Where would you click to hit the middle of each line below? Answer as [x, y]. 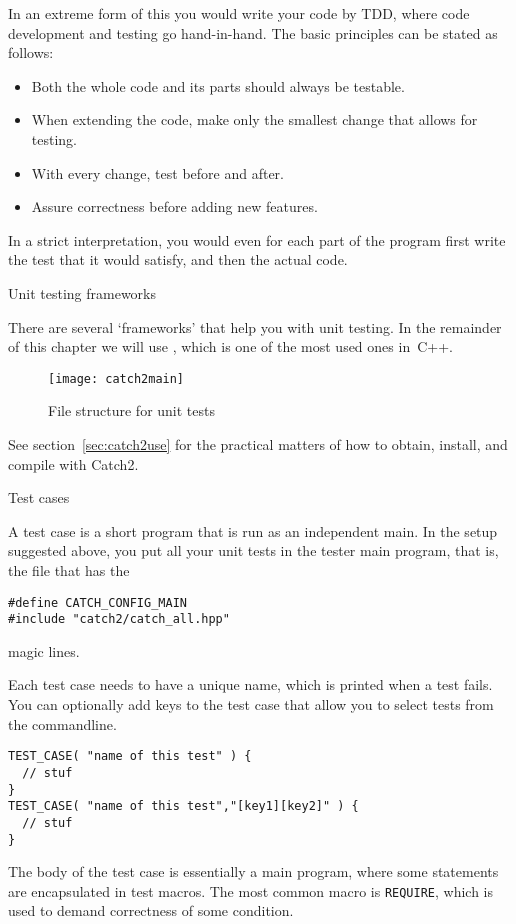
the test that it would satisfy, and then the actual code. [178, 259]
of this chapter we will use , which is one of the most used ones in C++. [230, 346]
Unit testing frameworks [82, 292]
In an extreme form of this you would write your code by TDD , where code [239, 13]
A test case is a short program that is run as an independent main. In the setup [253, 530]
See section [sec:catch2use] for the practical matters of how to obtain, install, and [258, 443]
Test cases [39, 497]
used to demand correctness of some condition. [151, 910]
